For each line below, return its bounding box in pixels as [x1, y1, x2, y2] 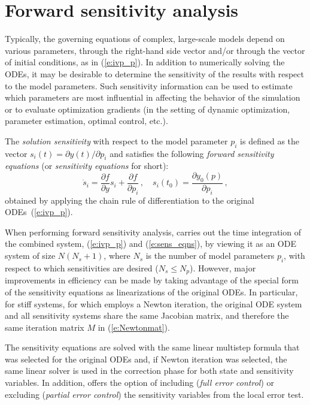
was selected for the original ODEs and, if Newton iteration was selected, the [5, 352, 287, 365]
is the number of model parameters [145, 249, 275, 262]
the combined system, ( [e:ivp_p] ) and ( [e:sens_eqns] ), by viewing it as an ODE [5, 237, 296, 250]
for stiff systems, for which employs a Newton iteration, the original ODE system [5, 297, 302, 310]
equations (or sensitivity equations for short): [5, 159, 169, 172]
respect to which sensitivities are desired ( [5, 261, 159, 274]
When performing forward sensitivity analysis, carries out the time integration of [5, 225, 301, 238]
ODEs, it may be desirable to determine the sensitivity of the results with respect [5, 67, 304, 80]
